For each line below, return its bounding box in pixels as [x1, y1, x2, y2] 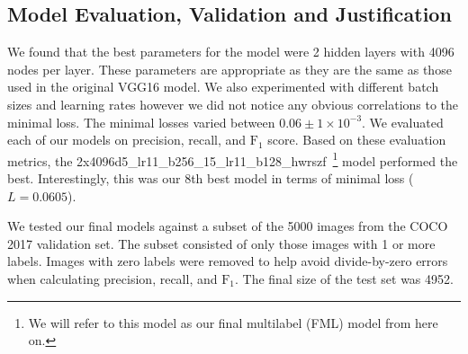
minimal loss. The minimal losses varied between [7, 112, 275, 131]
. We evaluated [362, 112, 444, 131]
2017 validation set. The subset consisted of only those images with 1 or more [7, 234, 436, 252]
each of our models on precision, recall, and [7, 130, 247, 149]
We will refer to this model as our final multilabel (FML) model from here [28, 313, 438, 332]
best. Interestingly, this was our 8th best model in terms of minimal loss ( [7, 169, 414, 188]
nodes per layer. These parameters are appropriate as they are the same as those [7, 59, 452, 78]
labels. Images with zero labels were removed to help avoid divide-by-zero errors [7, 252, 448, 270]
